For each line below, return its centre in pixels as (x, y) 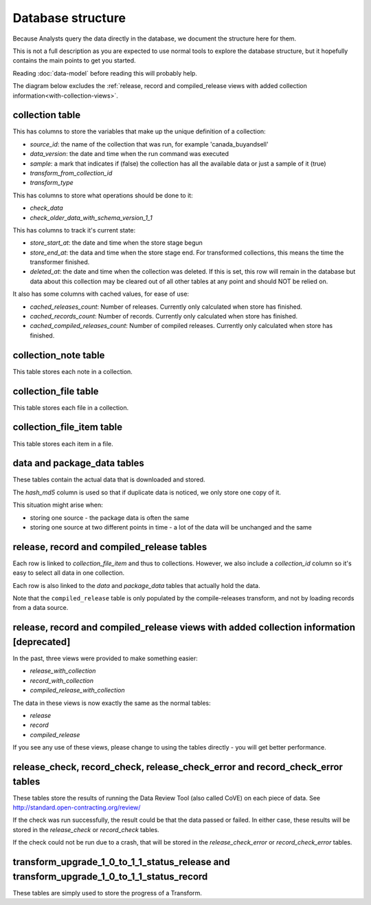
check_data (46, 208)
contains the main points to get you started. (75, 61)
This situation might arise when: (58, 505)
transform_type (52, 183)
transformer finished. (60, 262)
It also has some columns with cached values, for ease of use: (101, 294)
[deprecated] (42, 642)
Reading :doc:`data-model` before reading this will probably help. (105, 73)
